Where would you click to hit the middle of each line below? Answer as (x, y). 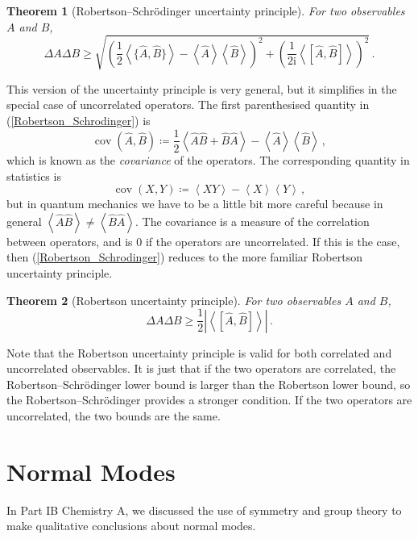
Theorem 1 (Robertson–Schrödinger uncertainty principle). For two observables (206, 10)
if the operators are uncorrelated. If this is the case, (273, 241)
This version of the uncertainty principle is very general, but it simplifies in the (202, 88)
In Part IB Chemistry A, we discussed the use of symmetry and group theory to (204, 510)
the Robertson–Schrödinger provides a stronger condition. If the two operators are (209, 400)
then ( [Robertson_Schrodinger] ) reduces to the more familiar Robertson (184, 257)
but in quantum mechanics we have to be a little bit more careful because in (195, 204)
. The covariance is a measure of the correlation (252, 221)
